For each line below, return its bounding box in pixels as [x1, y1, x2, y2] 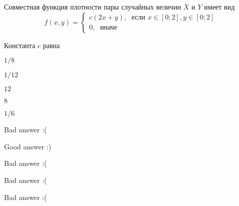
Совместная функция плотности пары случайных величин [4, 2, 181, 12]
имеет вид [204, 2, 235, 12]
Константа [4, 40, 35, 50]
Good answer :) [4, 141, 51, 151]
